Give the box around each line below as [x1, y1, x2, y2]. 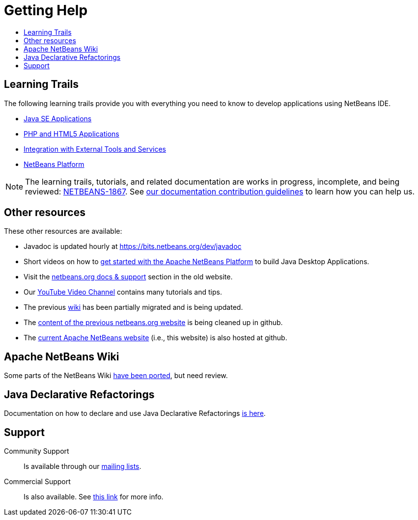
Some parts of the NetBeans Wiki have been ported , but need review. [4, 371, 228, 380]
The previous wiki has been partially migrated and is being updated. [24, 303, 243, 312]
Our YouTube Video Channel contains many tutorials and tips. [24, 288, 222, 297]
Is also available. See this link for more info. [24, 492, 164, 501]
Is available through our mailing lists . [24, 462, 141, 470]
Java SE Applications [24, 114, 92, 123]
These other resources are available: [4, 227, 122, 236]
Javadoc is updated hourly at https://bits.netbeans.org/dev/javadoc [24, 242, 242, 251]
